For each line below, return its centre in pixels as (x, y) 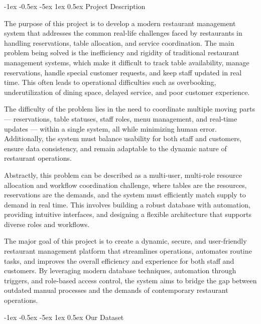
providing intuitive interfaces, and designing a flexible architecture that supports (128, 214)
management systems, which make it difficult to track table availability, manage (127, 62)
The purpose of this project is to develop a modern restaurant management (120, 23)
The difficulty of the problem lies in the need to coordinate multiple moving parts (129, 109)
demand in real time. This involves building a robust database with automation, (127, 204)
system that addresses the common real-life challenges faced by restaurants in (123, 33)
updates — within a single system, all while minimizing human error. (110, 128)
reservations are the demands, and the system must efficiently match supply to (125, 195)
